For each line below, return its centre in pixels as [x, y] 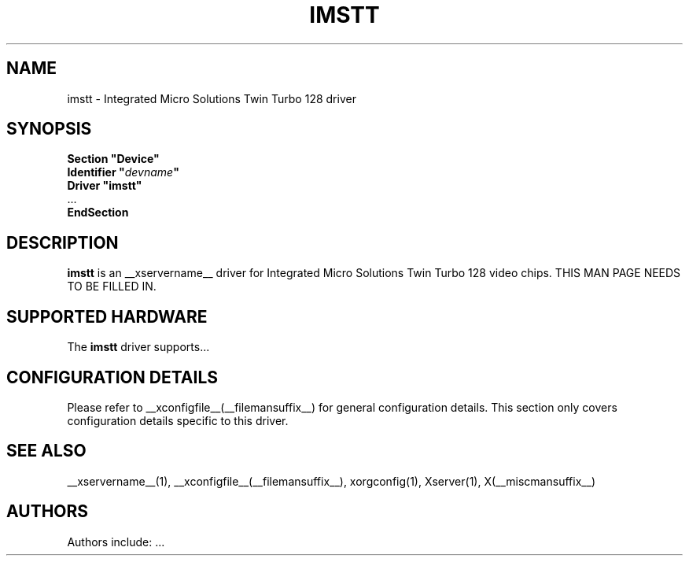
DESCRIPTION [63, 242]
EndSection [98, 213]
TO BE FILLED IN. [112, 287]
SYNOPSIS [49, 129]
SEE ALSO [46, 451]
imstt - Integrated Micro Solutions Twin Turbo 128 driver [212, 98]
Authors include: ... [116, 542]
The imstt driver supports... [138, 347]
